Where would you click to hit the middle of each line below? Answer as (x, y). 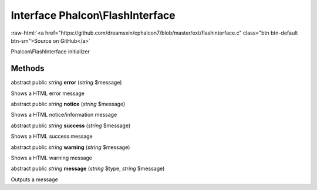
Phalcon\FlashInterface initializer (50, 52)
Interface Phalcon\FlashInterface (93, 15)
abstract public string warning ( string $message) (70, 147)
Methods (28, 68)
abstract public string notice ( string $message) (68, 104)
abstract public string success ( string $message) (71, 125)
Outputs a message (34, 179)
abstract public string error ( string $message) (66, 83)
